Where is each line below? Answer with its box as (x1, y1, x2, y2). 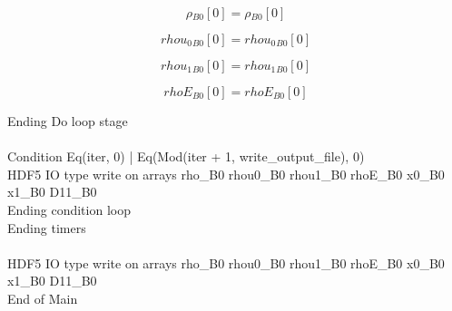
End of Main (7, 288, 78, 307)
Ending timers (7, 218, 86, 237)
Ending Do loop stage (7, 112, 128, 130)
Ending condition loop (7, 199, 131, 219)
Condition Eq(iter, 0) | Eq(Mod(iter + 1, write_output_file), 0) (7, 147, 365, 166)
